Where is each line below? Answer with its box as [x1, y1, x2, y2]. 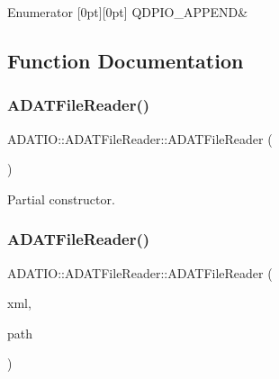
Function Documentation [7, 46, 244, 74]
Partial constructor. [7, 189, 115, 208]
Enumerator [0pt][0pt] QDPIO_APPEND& [7, 3, 248, 21]
